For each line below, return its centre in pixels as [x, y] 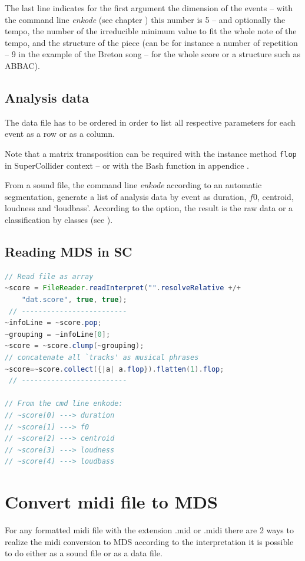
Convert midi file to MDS [111, 502]
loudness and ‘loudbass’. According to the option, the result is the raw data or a [149, 208]
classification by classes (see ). [59, 219]
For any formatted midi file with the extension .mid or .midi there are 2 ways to [149, 530]
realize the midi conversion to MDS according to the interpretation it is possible [149, 541]
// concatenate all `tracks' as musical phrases [102, 357]
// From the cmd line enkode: [64, 404]
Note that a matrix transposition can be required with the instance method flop [151, 153]
